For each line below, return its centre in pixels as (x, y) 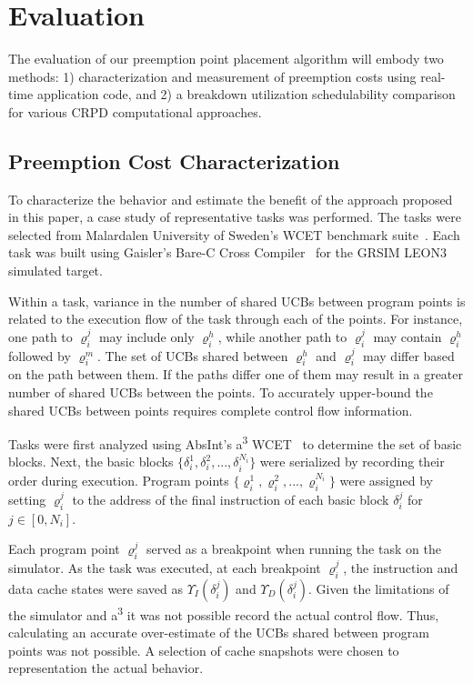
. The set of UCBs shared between (192, 355)
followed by (40, 355)
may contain (408, 336)
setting (27, 499)
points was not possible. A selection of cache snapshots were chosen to (204, 650)
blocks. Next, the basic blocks (91, 462)
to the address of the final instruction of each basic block (231, 499)
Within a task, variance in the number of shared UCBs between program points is (237, 301)
